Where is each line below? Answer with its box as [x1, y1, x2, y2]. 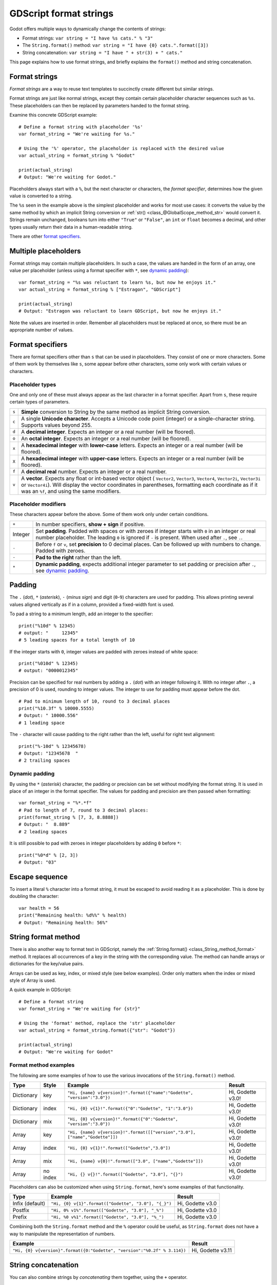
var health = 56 [18, 905, 60, 911]
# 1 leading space [18, 720, 65, 726]
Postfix [12, 1207, 30, 1214]
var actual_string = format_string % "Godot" [18, 153, 135, 159]
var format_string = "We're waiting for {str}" [18, 1006, 141, 1012]
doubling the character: [9, 893, 59, 899]
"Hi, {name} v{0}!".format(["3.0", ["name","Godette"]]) [67, 1158, 204, 1164]
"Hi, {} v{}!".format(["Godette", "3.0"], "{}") [67, 1171, 183, 1177]
